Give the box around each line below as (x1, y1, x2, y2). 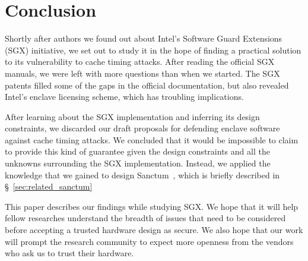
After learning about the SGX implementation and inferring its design (5, 110, 260, 122)
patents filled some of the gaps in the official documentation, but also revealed (5, 78, 289, 91)
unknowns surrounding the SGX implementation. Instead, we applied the (5, 157, 271, 169)
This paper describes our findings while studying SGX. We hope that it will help (5, 200, 299, 212)
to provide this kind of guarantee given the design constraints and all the (5, 145, 270, 158)
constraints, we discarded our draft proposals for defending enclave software (5, 122, 280, 134)
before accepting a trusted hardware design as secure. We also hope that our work (5, 224, 303, 236)
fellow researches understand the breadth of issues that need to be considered (5, 212, 286, 224)
